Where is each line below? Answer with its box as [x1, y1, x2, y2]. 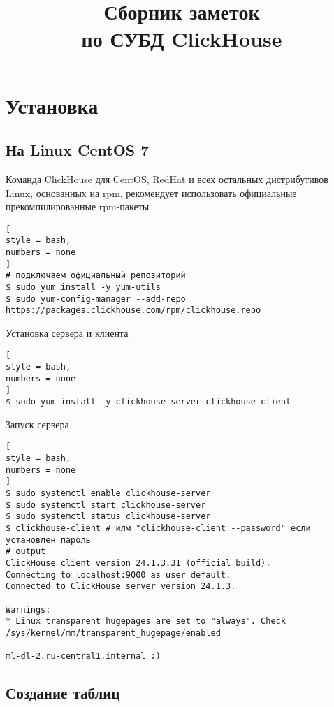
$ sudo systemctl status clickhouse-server [6, 511, 211, 522]
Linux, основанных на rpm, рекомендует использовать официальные [6, 185, 297, 200]
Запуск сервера [6, 416, 69, 431]
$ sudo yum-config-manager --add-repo [6, 293, 186, 304]
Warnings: [6, 604, 51, 615]
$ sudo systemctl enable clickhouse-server [6, 488, 211, 499]
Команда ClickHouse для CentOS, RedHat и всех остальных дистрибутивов [6, 171, 328, 186]
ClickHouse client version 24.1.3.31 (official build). [6, 558, 271, 569]
